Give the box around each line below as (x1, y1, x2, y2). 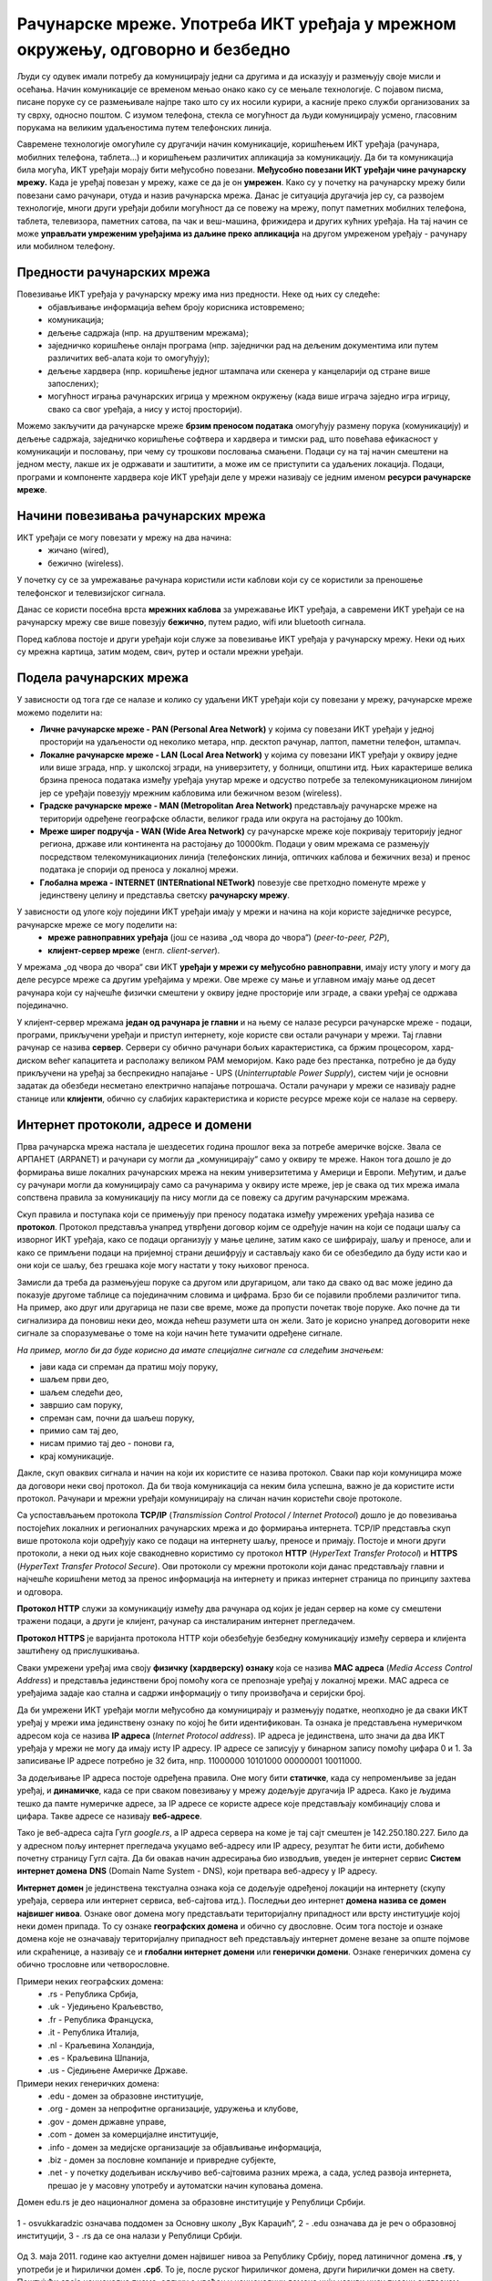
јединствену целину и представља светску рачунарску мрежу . (39, 890, 291, 901)
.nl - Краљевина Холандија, (47, 2039, 155, 2050)
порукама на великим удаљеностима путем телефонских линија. (16, 121, 272, 132)
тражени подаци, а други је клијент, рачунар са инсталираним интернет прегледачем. (16, 1616, 355, 1627)
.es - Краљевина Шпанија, (47, 2052, 150, 2063)
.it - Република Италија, (47, 2026, 140, 2038)
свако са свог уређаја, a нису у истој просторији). (47, 403, 243, 414)
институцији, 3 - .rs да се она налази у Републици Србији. (16, 2231, 243, 2241)
